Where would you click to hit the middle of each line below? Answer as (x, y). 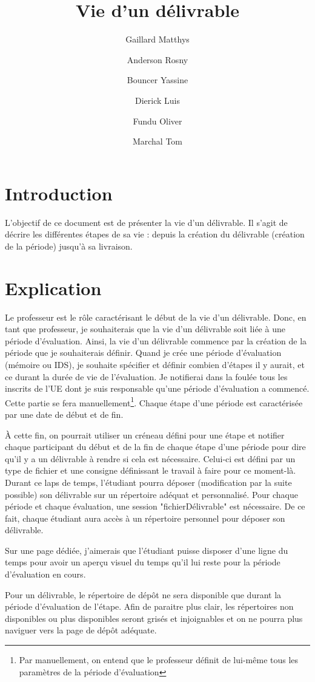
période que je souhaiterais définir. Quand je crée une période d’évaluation (143, 353)
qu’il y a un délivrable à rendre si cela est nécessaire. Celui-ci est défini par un (150, 458)
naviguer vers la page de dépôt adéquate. (81, 630)
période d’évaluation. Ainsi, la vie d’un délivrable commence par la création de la (156, 340)
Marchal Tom (157, 141)
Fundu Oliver (157, 121)
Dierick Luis (157, 100)
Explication (53, 288)
